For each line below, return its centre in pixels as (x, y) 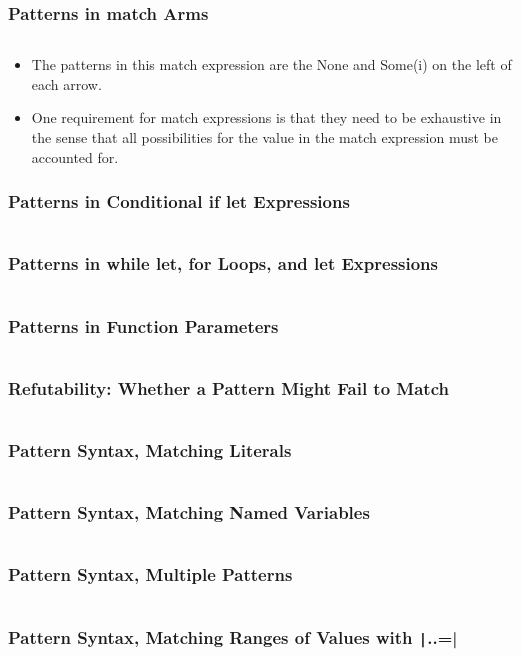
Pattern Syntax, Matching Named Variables (189, 512)
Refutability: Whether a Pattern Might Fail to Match (228, 387)
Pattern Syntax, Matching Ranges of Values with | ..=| (233, 636)
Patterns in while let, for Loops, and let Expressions (223, 263)
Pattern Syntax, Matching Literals (150, 449)
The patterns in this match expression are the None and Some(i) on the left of (271, 64)
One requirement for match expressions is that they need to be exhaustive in (266, 117)
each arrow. (66, 83)
